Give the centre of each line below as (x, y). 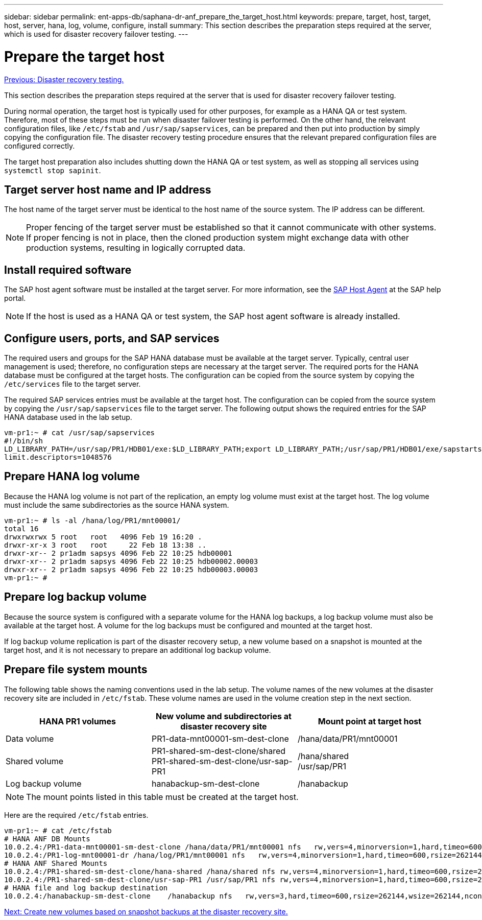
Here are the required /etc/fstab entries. (76, 815)
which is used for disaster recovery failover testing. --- (96, 34)
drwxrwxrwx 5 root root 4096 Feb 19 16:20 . (103, 537)
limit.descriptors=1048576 (58, 457)
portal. (15, 298)
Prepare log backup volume (76, 597)
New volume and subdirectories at (224, 716)
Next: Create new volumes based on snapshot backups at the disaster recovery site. (146, 911)
